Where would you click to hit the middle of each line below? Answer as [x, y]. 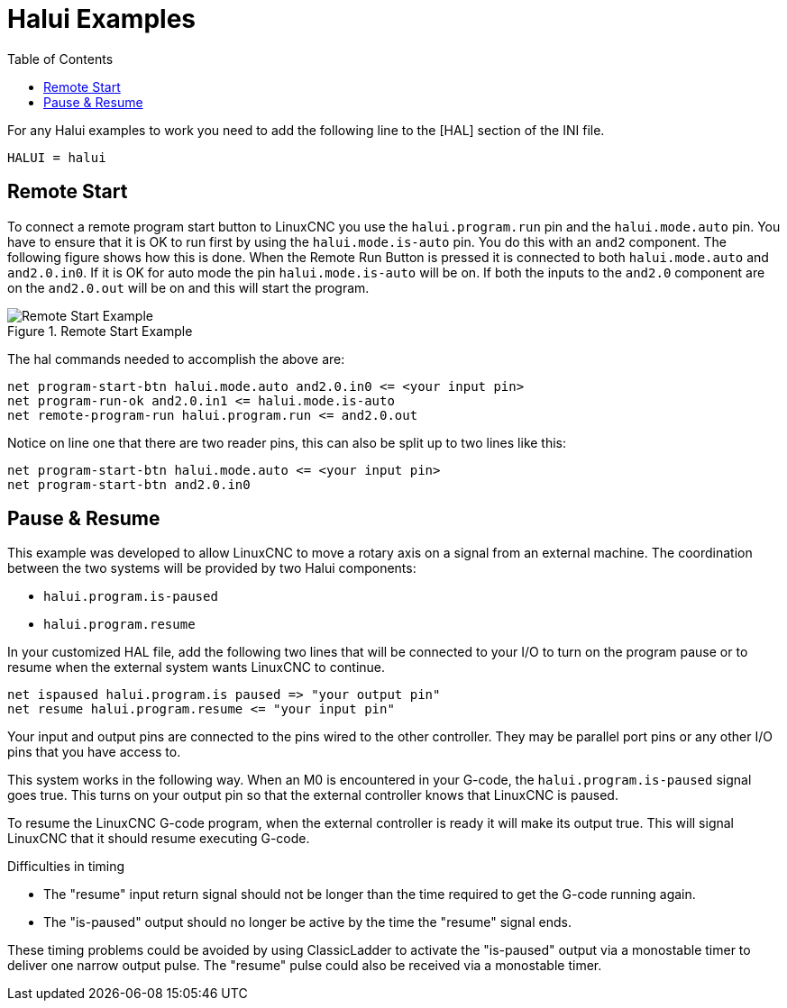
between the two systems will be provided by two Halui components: [212, 568]
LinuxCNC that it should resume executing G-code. [159, 839]
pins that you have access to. [94, 752]
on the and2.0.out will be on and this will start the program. [188, 287]
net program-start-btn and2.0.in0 [129, 484]
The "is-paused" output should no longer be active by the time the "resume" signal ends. [307, 922]
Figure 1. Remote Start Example [100, 331]
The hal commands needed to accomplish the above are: [176, 359]
